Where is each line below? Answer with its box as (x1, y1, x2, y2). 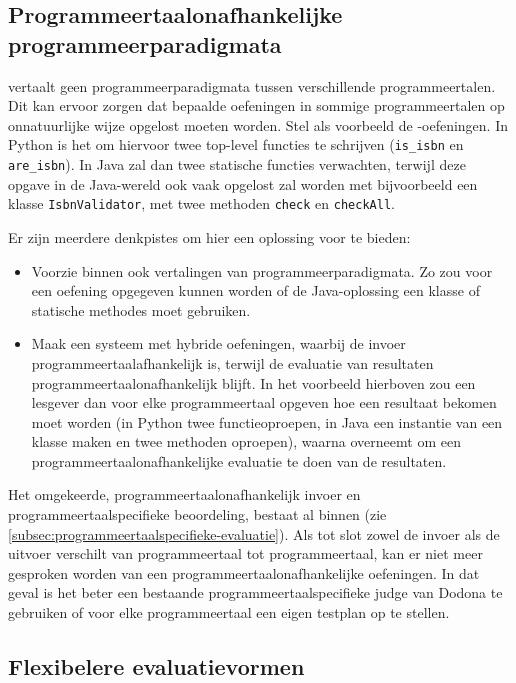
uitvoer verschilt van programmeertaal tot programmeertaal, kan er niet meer (8, 543, 483, 564)
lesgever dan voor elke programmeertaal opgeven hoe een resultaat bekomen (31, 392, 497, 413)
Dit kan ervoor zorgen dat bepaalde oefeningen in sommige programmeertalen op (8, 95, 505, 116)
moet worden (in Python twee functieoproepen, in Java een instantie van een (31, 411, 503, 432)
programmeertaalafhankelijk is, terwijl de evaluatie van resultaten (31, 352, 434, 373)
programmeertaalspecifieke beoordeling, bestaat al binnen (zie (8, 504, 387, 525)
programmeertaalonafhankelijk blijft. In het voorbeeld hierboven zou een (31, 372, 476, 393)
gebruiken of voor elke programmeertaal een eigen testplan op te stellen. (8, 602, 450, 623)
